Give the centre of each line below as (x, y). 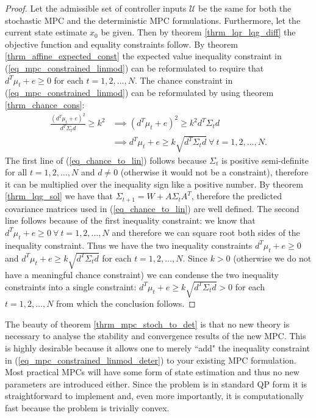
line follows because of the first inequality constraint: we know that (130, 220)
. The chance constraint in (184, 80)
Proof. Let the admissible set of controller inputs (96, 8)
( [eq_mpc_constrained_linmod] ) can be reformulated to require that (135, 68)
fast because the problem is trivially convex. (87, 408)
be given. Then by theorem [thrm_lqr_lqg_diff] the (198, 32)
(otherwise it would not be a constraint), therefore (214, 172)
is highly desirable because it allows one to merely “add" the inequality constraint (158, 348)
